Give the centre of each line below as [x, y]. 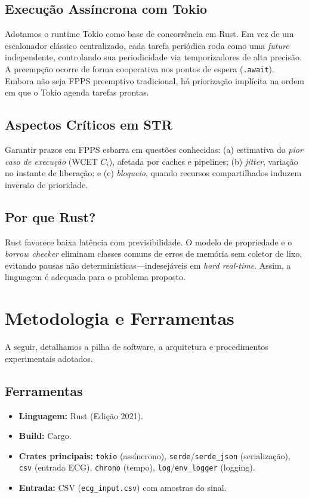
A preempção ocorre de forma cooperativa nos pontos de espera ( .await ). [140, 68]
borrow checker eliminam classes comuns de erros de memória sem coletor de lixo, [154, 253]
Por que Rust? [50, 216]
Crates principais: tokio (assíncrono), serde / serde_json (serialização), [154, 455]
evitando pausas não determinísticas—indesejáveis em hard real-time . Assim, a [148, 265]
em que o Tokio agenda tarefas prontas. [77, 92]
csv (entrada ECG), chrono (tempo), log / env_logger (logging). [137, 467]
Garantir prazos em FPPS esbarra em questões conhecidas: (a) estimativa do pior [154, 150]
